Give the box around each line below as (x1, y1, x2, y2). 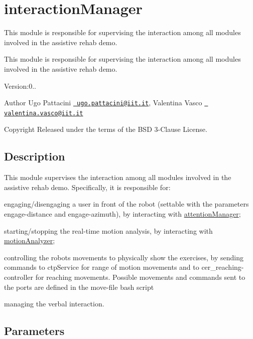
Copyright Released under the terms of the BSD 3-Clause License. (4, 124, 207, 134)
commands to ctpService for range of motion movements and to (4, 262, 199, 272)
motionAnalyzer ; (4, 235, 55, 246)
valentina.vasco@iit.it (4, 109, 83, 117)
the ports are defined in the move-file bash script (4, 281, 154, 292)
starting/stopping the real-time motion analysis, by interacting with (4, 225, 213, 236)
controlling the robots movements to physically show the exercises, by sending (4, 252, 244, 262)
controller (4, 271, 34, 282)
